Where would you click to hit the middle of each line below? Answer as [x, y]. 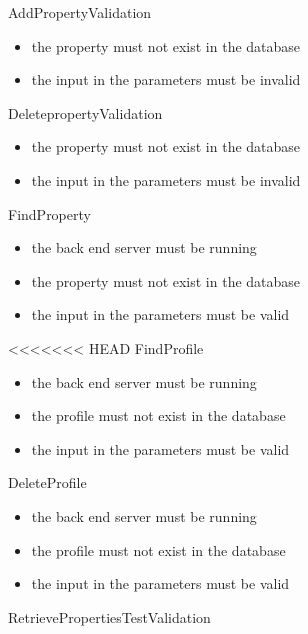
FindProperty [49, 213]
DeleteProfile [47, 482]
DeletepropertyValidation [85, 112]
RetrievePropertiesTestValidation [109, 616]
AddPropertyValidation [80, 12]
